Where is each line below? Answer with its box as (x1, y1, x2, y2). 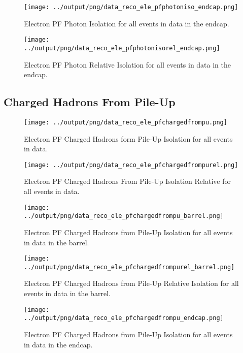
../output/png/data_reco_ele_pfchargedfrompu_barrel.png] (24, 212, 224, 220)
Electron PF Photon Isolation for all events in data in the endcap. (24, 18, 229, 28)
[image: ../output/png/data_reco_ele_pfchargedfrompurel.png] (24, 161, 238, 169)
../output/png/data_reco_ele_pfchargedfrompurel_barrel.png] (24, 263, 235, 271)
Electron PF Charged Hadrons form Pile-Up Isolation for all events (24, 133, 233, 144)
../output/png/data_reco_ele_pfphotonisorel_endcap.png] (24, 44, 220, 52)
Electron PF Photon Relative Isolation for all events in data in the (24, 59, 231, 70)
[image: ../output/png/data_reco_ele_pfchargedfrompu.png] (24, 118, 227, 126)
